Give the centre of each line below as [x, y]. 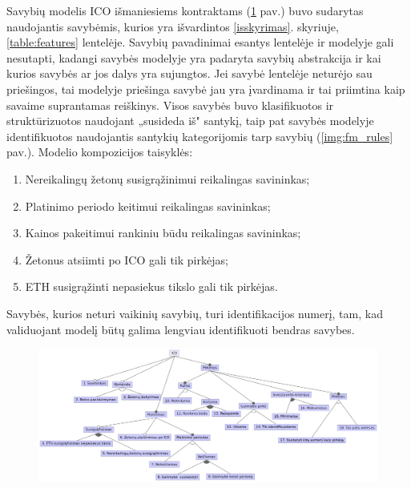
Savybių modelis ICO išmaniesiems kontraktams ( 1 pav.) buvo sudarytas [185, 10]
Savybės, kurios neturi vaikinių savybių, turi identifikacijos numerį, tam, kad [195, 313]
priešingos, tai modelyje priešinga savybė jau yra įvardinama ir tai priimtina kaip [206, 89]
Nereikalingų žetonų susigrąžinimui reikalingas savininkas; [167, 178]
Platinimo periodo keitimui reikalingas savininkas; [148, 206]
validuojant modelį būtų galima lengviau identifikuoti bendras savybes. [181, 329]
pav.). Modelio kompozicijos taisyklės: [100, 152]
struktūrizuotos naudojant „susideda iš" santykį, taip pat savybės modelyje [190, 121]
